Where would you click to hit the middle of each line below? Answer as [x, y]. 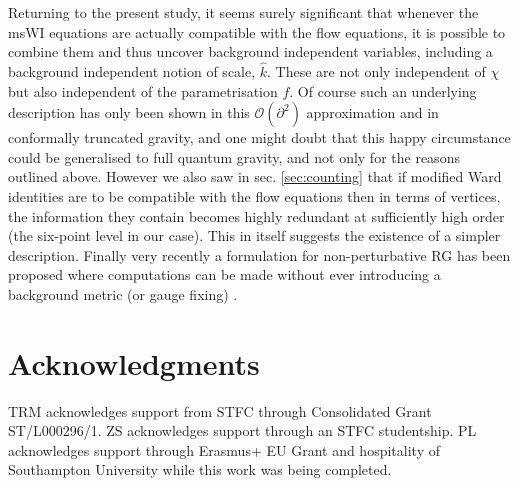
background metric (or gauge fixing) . [123, 293]
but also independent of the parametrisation [143, 90]
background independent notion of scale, [132, 71]
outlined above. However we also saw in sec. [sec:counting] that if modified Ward [255, 176]
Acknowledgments [134, 362]
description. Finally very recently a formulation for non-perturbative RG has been [259, 254]
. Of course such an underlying [383, 90]
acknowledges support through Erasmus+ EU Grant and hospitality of [224, 449]
